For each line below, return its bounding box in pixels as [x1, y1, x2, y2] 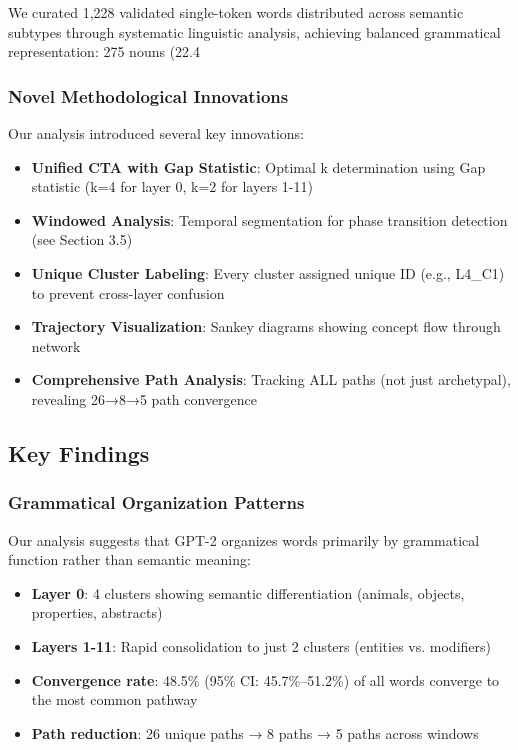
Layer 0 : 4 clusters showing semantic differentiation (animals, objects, [31, 582, 465, 603]
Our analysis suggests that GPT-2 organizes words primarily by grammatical [8, 529, 480, 550]
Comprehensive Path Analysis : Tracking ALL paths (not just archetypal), [31, 369, 511, 390]
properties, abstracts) [31, 602, 163, 623]
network [31, 335, 81, 356]
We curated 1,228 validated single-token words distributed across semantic [8, 2, 464, 22]
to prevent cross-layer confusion [31, 282, 225, 303]
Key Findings [8, 437, 150, 468]
